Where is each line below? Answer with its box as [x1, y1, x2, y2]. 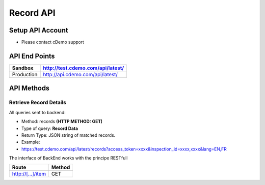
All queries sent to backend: [9, 109, 66, 115]
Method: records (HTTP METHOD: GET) [21, 119, 103, 124]
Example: [21, 139, 40, 145]
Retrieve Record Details [9, 99, 66, 106]
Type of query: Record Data [21, 125, 78, 131]
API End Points [9, 52, 55, 60]
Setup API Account [9, 26, 69, 34]
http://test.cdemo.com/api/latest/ [43, 64, 124, 71]
